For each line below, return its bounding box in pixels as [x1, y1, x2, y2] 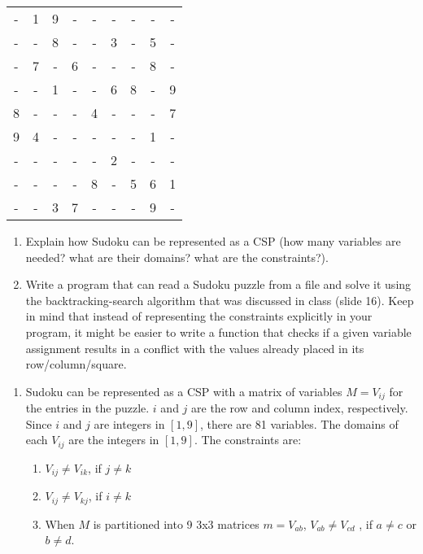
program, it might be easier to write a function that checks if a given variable [25, 323, 412, 340]
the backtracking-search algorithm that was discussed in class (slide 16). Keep [25, 291, 414, 308]
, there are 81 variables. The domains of [199, 415, 399, 432]
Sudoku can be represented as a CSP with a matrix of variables [25, 382, 342, 399]
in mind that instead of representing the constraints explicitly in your [25, 308, 373, 325]
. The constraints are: [194, 431, 302, 448]
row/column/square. [25, 356, 127, 373]
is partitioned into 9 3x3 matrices [93, 515, 259, 532]
